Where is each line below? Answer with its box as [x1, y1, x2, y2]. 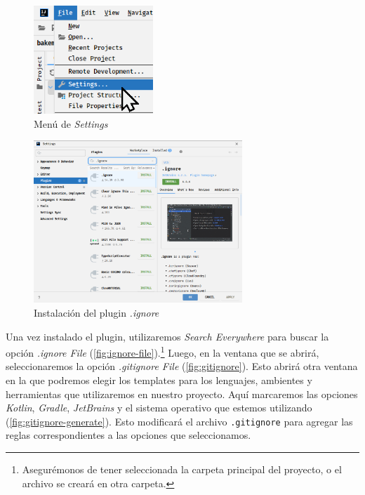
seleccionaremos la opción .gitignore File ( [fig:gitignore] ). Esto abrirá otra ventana [6, 359, 358, 374]
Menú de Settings [34, 116, 108, 131]
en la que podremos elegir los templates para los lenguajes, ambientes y [6, 373, 312, 387]
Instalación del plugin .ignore [34, 305, 159, 319]
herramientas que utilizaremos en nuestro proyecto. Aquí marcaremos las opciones [6, 386, 358, 401]
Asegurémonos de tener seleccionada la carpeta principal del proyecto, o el [22, 462, 342, 477]
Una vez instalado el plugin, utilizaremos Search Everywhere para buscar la [6, 329, 329, 343]
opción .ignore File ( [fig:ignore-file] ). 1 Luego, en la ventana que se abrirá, [6, 343, 319, 359]
